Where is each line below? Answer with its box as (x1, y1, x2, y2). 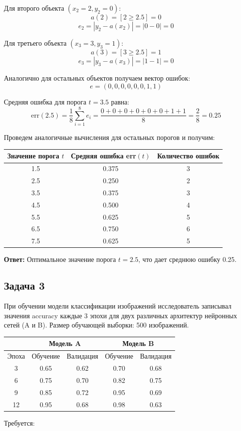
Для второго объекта (4, 3, 64, 13)
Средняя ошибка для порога (4, 96, 87, 106)
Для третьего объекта (4, 38, 67, 48)
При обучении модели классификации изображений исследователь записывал (4, 301, 232, 311)
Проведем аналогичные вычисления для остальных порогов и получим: (4, 132, 215, 142)
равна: (111, 96, 129, 106)
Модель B (122, 338, 154, 348)
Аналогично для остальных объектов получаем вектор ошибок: (4, 73, 191, 83)
